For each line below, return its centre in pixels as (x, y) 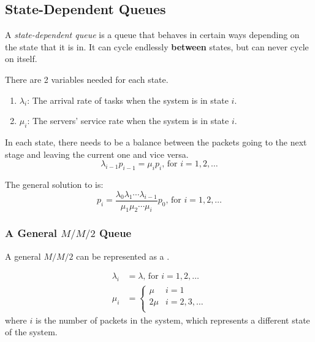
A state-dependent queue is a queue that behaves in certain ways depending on (152, 35)
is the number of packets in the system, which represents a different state (173, 320)
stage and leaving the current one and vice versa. (97, 154)
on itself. (21, 59)
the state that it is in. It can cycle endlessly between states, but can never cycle (157, 46)
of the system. (31, 332)
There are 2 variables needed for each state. (87, 79)
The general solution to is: (54, 184)
